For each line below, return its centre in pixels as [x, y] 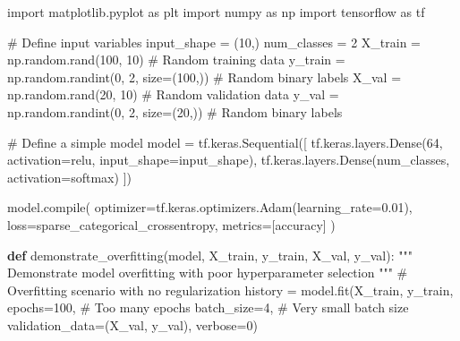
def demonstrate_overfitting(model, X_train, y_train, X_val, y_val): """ [210, 255]
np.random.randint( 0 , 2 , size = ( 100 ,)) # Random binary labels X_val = [204, 77]
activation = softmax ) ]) [69, 177]
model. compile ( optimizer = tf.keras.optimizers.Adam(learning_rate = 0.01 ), [210, 207]
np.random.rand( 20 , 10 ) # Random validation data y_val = [173, 94]
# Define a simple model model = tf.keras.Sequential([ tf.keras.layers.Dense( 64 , [225, 142]
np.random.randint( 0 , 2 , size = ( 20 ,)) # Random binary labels [175, 111]
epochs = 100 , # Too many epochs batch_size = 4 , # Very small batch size [208, 307]
